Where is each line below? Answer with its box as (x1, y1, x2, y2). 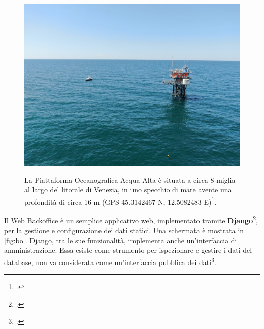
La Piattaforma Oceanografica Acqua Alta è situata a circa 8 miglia (24, 174, 236, 185)
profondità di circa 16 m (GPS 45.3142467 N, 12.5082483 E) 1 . (24, 194, 217, 207)
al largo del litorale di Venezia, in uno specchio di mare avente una (24, 184, 232, 195)
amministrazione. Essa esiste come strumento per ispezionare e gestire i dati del (4, 245, 252, 255)
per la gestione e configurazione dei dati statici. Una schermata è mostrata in (4, 225, 244, 236)
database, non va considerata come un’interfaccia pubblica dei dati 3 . (4, 255, 216, 267)
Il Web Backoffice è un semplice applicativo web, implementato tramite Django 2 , (4, 214, 258, 225)
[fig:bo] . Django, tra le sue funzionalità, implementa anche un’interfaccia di (4, 235, 237, 245)
